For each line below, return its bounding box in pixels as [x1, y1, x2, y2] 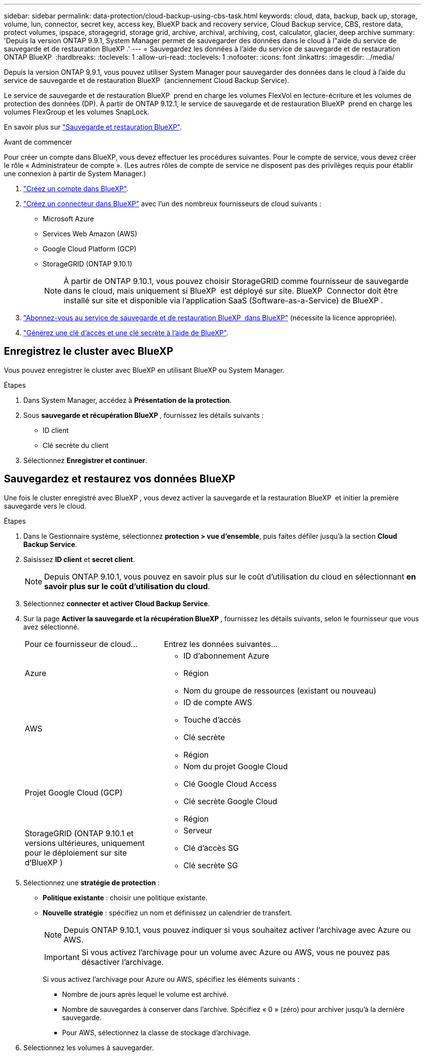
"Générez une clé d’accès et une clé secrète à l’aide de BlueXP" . [23, 329, 229, 337]
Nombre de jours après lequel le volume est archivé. [62, 990, 229, 998]
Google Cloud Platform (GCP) [43, 245, 137, 253]
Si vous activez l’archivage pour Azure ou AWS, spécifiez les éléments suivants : [43, 975, 300, 983]
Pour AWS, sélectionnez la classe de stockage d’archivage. [62, 1028, 251, 1037]
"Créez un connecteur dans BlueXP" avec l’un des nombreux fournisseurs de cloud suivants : [23, 199, 322, 208]
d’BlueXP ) [25, 857, 63, 867]
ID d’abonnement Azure [183, 650, 269, 661]
